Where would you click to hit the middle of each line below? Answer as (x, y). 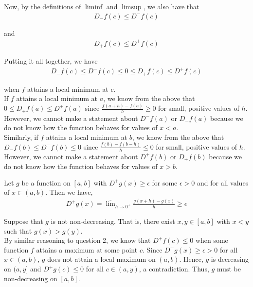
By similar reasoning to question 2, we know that (77, 240)
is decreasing (230, 259)
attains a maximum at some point (87, 249)
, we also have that (171, 6)
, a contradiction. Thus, (174, 269)
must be (229, 269)
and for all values (223, 182)
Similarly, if (21, 137)
